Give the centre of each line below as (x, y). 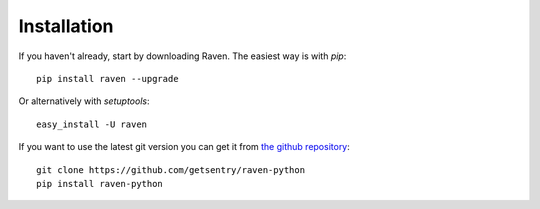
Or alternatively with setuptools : (84, 101)
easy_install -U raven (92, 124)
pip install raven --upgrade (107, 78)
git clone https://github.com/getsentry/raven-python (170, 169)
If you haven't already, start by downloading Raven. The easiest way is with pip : (182, 56)
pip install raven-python (100, 183)
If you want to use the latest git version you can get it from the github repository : (184, 147)
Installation (66, 26)
